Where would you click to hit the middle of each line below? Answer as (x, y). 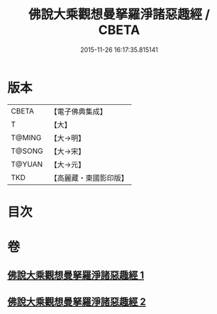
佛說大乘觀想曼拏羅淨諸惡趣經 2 (77, 302)
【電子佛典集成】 (79, 111)
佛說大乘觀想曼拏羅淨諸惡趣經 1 (76, 275)
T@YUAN (27, 164)
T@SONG (27, 151)
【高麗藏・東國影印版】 (89, 178)
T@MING (26, 138)
